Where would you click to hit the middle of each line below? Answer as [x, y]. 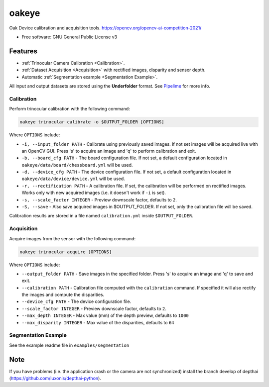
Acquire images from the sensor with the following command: [72, 238]
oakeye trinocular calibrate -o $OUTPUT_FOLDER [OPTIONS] [92, 122]
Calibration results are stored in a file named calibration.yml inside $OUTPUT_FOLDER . [101, 216]
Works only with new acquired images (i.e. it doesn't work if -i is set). [94, 193]
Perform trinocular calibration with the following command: [70, 109]
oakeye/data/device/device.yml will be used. [73, 179]
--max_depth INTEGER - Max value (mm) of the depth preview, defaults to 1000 [105, 315]
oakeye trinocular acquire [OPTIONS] [66, 252]
